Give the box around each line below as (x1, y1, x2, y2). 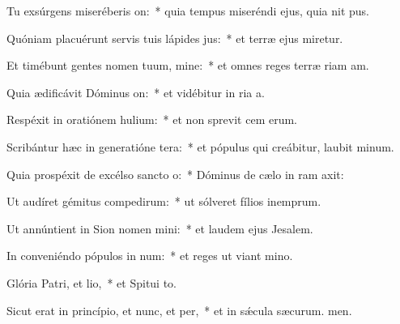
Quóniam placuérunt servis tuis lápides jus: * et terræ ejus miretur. (6, 29, 343, 46)
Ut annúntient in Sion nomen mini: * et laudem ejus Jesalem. (6, 220, 313, 237)
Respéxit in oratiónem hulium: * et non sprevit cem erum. (6, 111, 298, 128)
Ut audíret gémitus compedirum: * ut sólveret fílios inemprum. (6, 193, 321, 210)
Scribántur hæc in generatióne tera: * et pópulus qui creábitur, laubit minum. (6, 138, 394, 155)
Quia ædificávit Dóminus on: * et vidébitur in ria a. (6, 83, 265, 100)
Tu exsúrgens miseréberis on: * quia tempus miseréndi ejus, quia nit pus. (6, 2, 369, 19)
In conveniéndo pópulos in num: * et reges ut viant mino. (6, 247, 293, 264)
